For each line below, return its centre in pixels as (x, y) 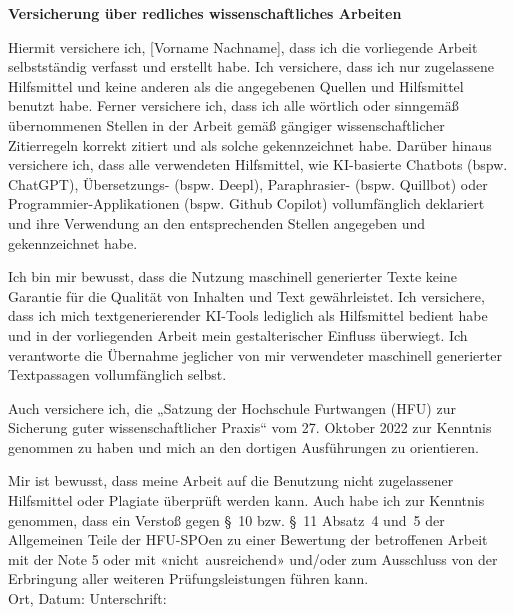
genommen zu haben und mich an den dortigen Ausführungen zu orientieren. (243, 446)
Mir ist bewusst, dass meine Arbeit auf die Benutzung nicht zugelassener (231, 480)
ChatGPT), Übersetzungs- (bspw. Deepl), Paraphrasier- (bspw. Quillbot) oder (248, 183)
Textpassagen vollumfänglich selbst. (117, 374)
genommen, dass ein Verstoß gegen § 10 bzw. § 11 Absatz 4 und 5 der (226, 519)
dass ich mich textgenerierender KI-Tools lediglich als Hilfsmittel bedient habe (248, 315)
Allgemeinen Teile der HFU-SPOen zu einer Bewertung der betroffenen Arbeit (248, 539)
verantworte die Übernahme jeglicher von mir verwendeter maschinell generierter (255, 354)
